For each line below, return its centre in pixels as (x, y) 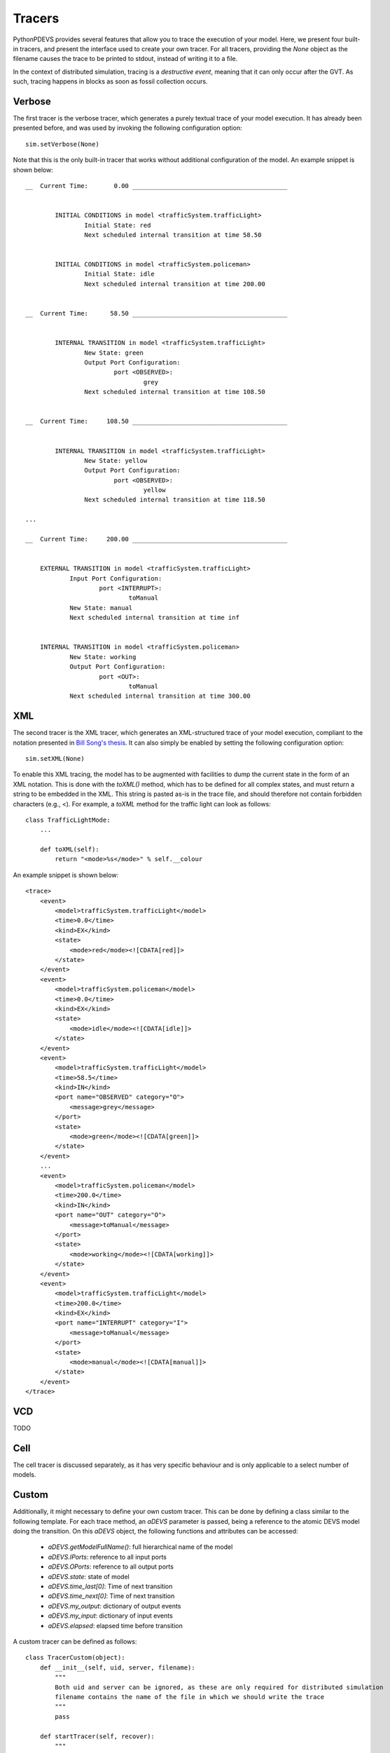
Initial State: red (118, 225)
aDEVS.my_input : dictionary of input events (110, 1616)
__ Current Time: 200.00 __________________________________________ (156, 539)
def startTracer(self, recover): (97, 1736)
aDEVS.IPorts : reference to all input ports (107, 1557)
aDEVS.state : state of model (89, 1576)
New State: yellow (116, 460)
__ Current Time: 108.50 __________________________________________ (156, 421)
